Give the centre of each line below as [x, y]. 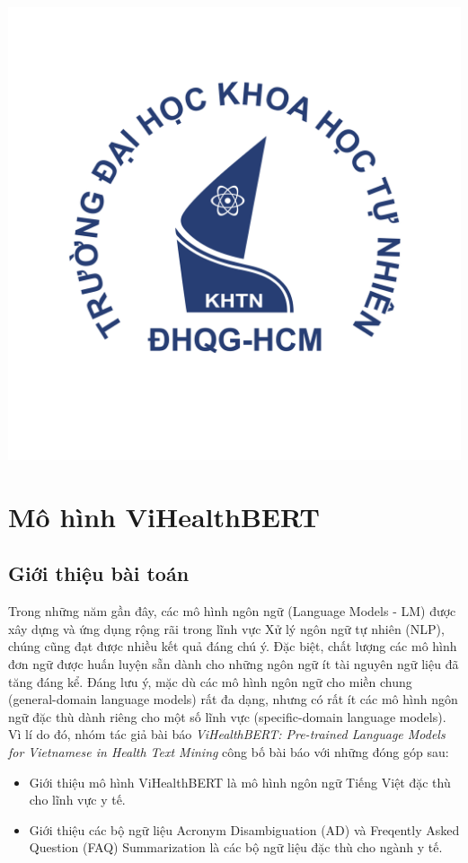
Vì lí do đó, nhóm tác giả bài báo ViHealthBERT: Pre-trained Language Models [227, 734]
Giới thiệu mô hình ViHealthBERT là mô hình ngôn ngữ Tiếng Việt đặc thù [240, 782]
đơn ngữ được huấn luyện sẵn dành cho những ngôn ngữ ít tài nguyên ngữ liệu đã [234, 663]
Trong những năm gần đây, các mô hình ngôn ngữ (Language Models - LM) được [232, 611]
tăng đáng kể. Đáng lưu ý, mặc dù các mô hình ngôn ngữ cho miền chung [210, 681]
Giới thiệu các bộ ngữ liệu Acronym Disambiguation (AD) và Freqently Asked [244, 829]
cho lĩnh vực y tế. [77, 800]
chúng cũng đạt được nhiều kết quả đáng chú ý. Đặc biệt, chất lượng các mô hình [233, 646]
